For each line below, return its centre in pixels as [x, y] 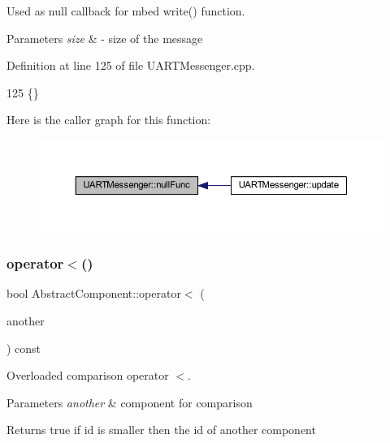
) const [24, 348]
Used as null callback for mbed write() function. [126, 11]
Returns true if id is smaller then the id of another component [161, 430]
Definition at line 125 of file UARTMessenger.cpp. [131, 65]
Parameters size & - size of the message [105, 38]
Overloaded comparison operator [88, 375]
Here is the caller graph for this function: [109, 120]
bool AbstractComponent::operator [94, 293]
